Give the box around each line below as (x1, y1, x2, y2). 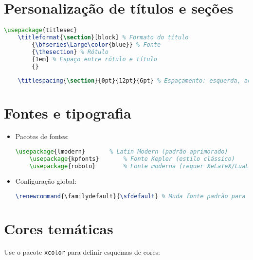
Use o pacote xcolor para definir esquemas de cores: (4, 247, 161, 257)
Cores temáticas (4, 219, 113, 239)
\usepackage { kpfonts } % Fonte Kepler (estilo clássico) (29, 155, 235, 162)
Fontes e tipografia (4, 103, 131, 123)
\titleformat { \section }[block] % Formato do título (18, 34, 189, 41)
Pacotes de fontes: (15, 131, 69, 141)
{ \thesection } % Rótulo (32, 48, 108, 55)
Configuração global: (15, 176, 77, 186)
